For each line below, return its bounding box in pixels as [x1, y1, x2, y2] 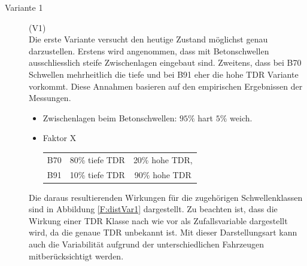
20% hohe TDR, [133, 153, 193, 166]
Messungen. [29, 91, 71, 104]
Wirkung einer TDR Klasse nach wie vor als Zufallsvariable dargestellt [29, 214, 288, 227]
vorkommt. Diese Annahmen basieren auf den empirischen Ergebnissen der [29, 80, 303, 92]
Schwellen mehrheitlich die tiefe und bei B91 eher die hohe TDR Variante [29, 68, 299, 80]
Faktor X [42, 132, 77, 144]
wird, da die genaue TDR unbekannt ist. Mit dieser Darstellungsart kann [29, 226, 297, 239]
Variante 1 [5, 1, 43, 13]
